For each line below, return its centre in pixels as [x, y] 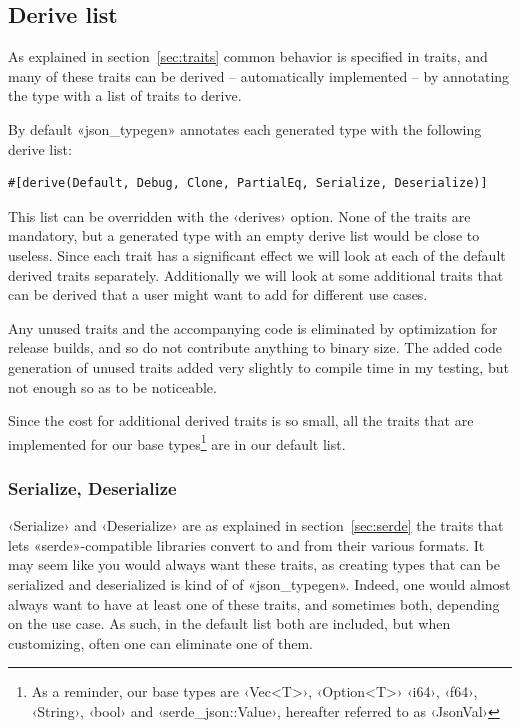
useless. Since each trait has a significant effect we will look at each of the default [257, 254]
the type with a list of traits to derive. [125, 95]
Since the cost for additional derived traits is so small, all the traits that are [241, 420]
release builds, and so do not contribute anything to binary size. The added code [255, 347]
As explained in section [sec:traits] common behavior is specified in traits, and [248, 56]
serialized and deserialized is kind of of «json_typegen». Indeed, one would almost [259, 583]
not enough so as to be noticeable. [112, 386]
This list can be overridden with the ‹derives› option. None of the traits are [239, 215]
